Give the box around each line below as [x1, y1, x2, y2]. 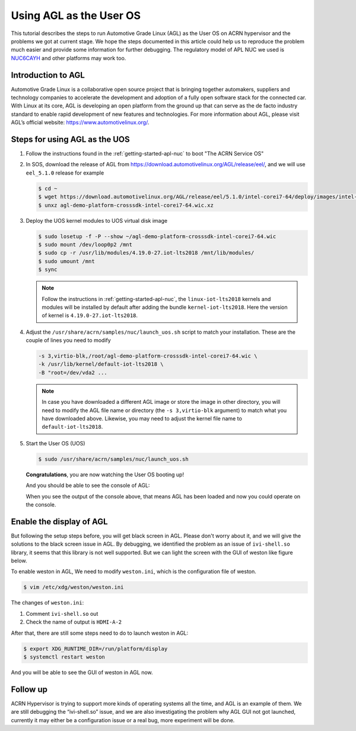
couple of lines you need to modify [26, 337, 111, 344]
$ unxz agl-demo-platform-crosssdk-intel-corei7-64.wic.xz [38, 202, 214, 208]
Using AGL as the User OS [11, 9, 141, 22]
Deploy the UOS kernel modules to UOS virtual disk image [26, 217, 168, 224]
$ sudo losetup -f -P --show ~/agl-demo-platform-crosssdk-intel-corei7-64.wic [38, 233, 276, 240]
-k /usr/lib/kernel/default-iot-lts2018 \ [38, 361, 164, 368]
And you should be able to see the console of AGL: [26, 482, 150, 489]
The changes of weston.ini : [11, 599, 84, 606]
